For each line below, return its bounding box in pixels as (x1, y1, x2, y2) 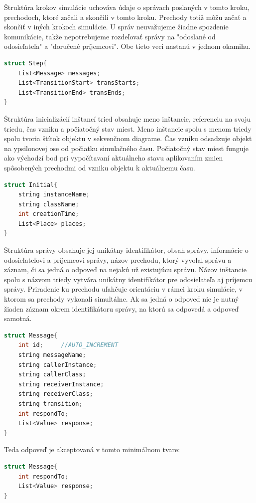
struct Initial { (4, 181, 58, 188)
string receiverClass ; (18, 390, 93, 398)
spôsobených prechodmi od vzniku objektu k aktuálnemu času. (4, 162, 195, 172)
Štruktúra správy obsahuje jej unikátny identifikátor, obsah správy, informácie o (4, 245, 249, 255)
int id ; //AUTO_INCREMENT (18, 341, 119, 349)
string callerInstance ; (18, 361, 97, 368)
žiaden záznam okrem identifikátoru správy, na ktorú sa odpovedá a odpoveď (4, 303, 239, 314)
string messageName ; (18, 351, 86, 358)
